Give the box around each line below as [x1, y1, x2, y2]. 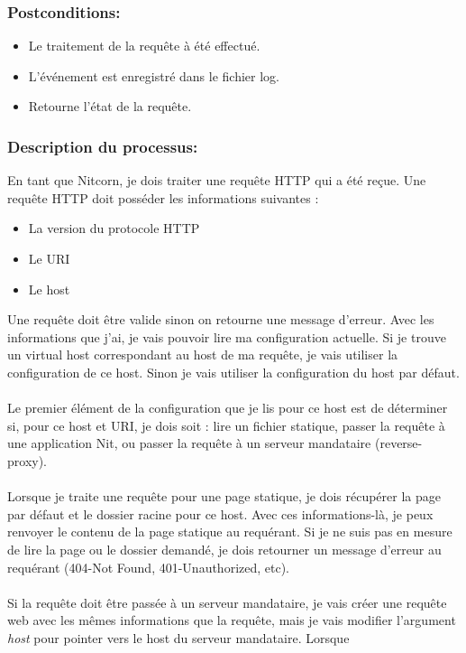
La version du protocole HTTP [28, 219, 200, 238]
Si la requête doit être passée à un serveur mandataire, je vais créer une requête [7, 592, 447, 611]
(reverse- [374, 434, 423, 452]
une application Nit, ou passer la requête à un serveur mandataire [7, 434, 371, 452]
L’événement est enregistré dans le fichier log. [28, 66, 279, 85]
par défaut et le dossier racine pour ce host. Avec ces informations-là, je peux [7, 504, 434, 523]
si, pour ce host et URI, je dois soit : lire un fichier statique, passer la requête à [7, 415, 445, 434]
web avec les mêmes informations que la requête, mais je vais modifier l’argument [7, 611, 456, 630]
